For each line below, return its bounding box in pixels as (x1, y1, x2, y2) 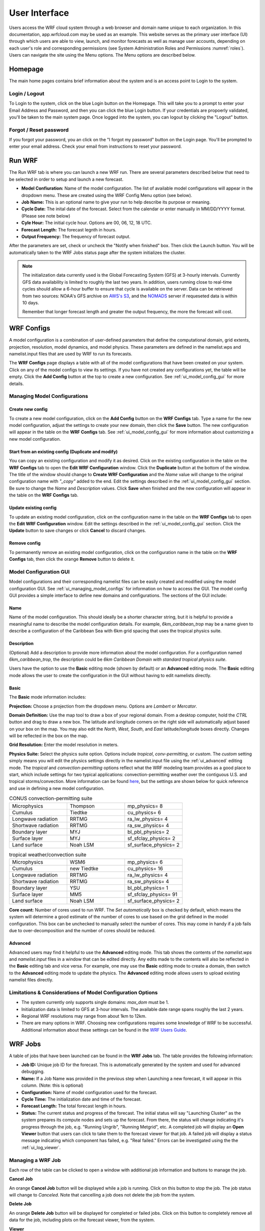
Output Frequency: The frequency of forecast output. (21, 233, 131, 239)
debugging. (21, 1069, 45, 1074)
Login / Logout (9, 90, 45, 97)
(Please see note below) (21, 213, 71, 219)
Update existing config (9, 505, 57, 511)
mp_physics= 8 (127, 803, 163, 810)
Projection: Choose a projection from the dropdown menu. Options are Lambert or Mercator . (9, 703, 197, 709)
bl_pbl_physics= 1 (127, 884, 169, 891)
